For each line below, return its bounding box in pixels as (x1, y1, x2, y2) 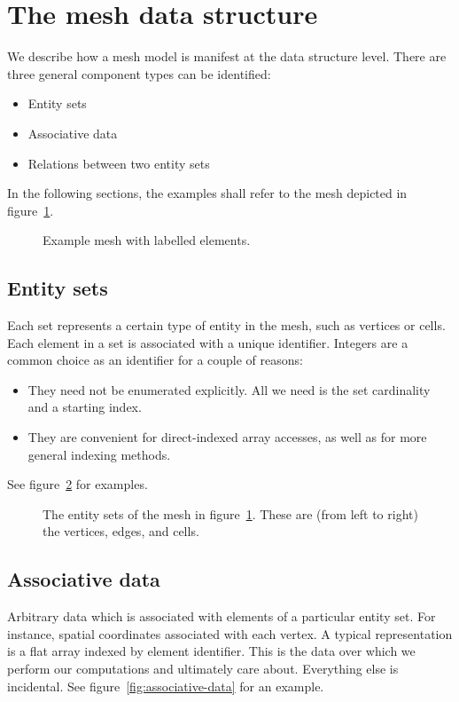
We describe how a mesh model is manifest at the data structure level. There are (7, 47, 447, 66)
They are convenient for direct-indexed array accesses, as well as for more (27, 428, 427, 446)
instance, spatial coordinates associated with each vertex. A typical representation (7, 624, 453, 643)
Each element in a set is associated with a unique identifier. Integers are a (7, 333, 408, 351)
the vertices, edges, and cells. (43, 522, 199, 540)
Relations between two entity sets (27, 154, 210, 172)
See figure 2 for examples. (7, 475, 148, 493)
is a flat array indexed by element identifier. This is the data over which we (7, 642, 416, 660)
